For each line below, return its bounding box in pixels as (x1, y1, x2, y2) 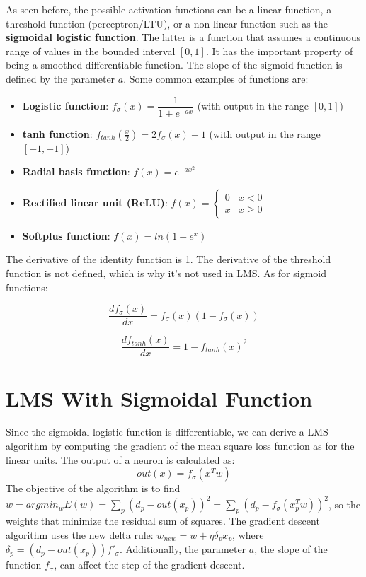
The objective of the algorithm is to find (6, 481, 181, 496)
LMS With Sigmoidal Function (6, 383, 313, 412)
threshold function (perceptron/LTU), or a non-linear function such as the (6, 16, 328, 30)
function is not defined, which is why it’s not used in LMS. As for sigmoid (6, 266, 326, 280)
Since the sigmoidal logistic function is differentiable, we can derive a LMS (6, 424, 328, 439)
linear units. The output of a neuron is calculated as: (6, 452, 235, 467)
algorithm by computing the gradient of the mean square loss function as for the (6, 438, 355, 453)
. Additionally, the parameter (119, 542, 246, 556)
